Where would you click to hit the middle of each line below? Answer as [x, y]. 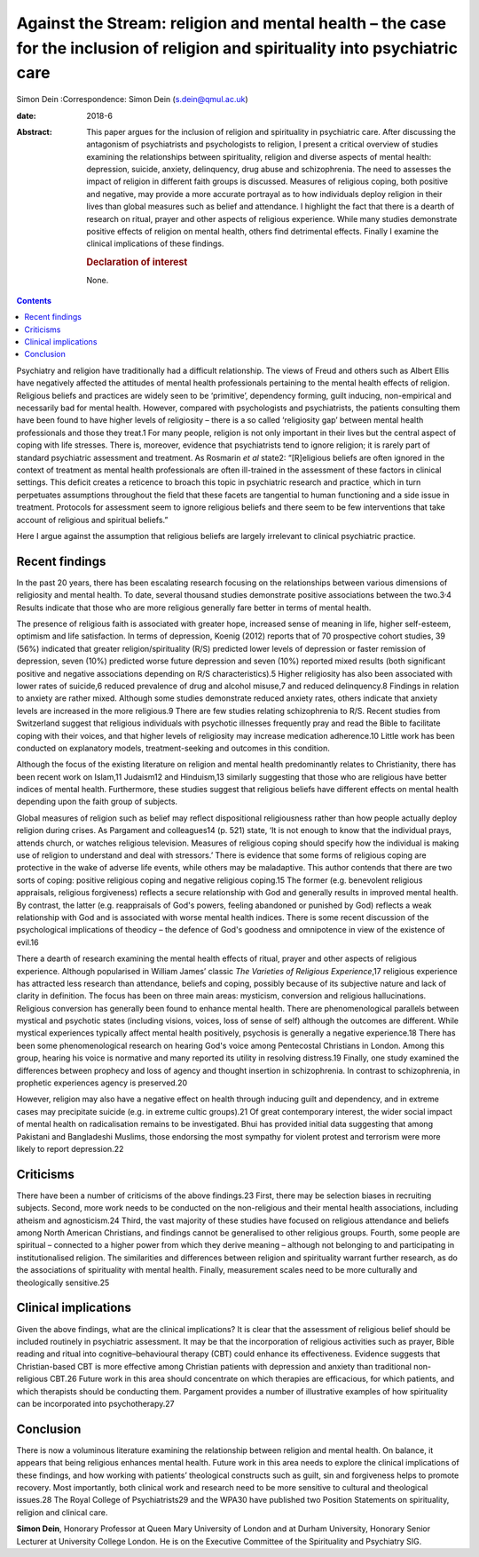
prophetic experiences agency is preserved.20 [102, 1083]
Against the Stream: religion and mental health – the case [232, 23]
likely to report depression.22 [70, 1149]
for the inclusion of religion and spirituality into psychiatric [237, 48]
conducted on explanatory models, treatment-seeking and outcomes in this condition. [173, 748]
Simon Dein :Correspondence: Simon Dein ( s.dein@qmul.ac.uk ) [132, 99]
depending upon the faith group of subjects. [97, 802]
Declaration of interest [137, 262]
